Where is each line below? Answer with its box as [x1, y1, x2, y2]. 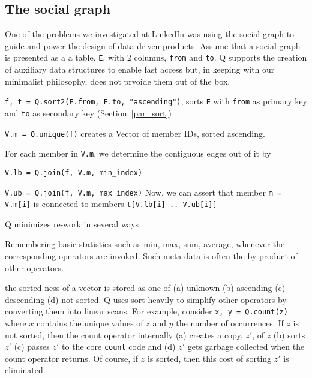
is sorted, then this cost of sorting [147, 352, 272, 364]
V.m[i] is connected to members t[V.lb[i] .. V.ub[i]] [5, 197, 217, 210]
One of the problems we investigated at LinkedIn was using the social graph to [5, 28, 295, 40]
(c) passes [14, 340, 50, 353]
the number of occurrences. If [176, 317, 284, 329]
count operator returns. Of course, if [5, 352, 139, 364]
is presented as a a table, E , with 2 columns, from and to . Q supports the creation [5, 51, 307, 64]
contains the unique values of [37, 317, 143, 329]
